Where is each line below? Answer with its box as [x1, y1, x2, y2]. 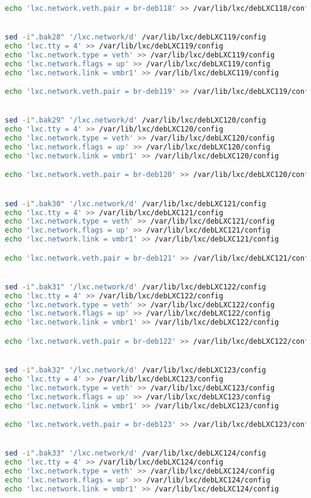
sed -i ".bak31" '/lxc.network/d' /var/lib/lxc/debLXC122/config [5, 282, 266, 291]
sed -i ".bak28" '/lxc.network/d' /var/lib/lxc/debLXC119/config [5, 33, 266, 42]
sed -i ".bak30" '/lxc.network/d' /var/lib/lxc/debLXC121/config [5, 199, 266, 208]
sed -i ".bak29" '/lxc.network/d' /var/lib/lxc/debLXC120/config [5, 116, 266, 125]
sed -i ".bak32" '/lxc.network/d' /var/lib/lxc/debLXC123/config [5, 366, 266, 375]
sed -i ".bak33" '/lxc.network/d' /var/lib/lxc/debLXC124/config [5, 449, 266, 458]
